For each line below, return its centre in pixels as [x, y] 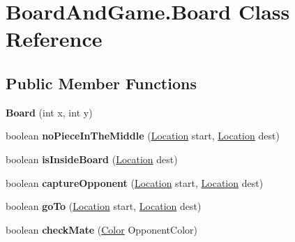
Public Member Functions [101, 83]
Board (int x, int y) [49, 112]
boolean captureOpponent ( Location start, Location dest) [135, 182]
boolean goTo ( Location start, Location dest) [104, 206]
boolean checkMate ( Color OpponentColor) [102, 229]
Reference [54, 39]
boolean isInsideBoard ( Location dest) [92, 159]
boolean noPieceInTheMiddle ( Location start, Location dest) [143, 136]
